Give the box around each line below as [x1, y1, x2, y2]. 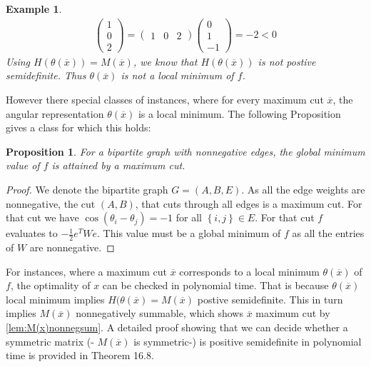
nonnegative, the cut [6, 196, 96, 211]
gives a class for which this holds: [6, 120, 151, 135]
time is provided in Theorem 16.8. [6, 348, 154, 363]
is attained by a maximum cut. [51, 158, 185, 173]
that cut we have [6, 210, 79, 225]
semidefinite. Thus [6, 68, 86, 83]
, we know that [133, 54, 198, 69]
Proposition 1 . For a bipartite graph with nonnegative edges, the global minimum [6, 144, 365, 159]
